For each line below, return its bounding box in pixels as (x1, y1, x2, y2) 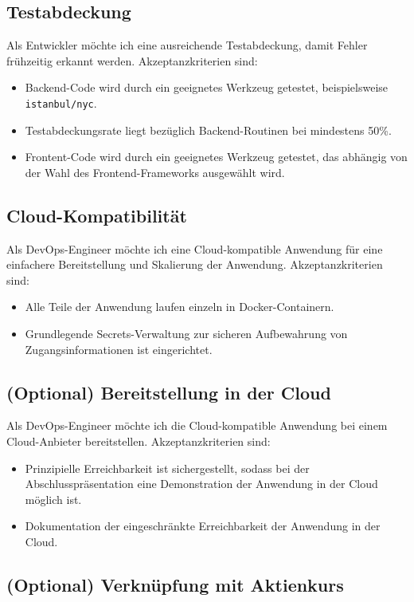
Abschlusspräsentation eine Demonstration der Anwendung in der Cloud (25, 475, 378, 492)
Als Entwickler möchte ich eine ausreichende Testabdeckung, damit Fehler (6, 37, 368, 53)
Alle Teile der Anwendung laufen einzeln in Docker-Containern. (25, 298, 334, 315)
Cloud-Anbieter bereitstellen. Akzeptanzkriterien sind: (6, 432, 271, 449)
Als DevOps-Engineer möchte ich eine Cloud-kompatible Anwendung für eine (6, 240, 383, 257)
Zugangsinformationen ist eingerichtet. (25, 340, 213, 357)
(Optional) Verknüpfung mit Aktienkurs (6, 572, 344, 596)
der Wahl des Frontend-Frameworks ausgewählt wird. (25, 163, 285, 180)
